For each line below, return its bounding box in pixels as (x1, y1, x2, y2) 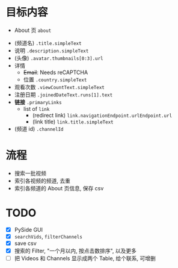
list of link (23, 105, 50, 112)
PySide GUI (14, 226, 43, 233)
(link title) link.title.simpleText (32, 118, 114, 125)
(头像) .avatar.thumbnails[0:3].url (14, 54, 103, 61)
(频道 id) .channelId (14, 125, 64, 132)
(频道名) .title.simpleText (14, 39, 82, 46)
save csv (14, 239, 37, 247)
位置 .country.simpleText (23, 76, 87, 83)
